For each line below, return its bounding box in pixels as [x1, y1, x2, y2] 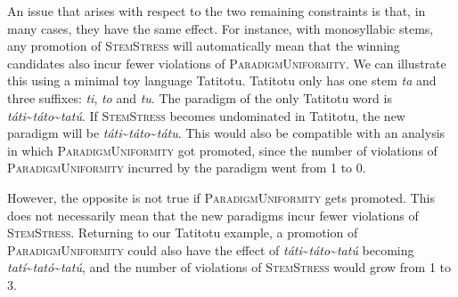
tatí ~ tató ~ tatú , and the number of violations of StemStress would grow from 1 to [7, 258, 452, 277]
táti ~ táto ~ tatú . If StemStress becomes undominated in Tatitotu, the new [7, 106, 405, 124]
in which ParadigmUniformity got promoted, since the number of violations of [7, 140, 438, 159]
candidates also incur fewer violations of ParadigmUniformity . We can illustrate [7, 53, 446, 72]
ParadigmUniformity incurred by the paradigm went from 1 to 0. [7, 158, 366, 177]
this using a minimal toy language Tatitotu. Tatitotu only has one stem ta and [7, 71, 437, 90]
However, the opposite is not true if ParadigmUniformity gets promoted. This [7, 188, 435, 206]
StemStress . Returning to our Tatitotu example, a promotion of [7, 223, 358, 242]
